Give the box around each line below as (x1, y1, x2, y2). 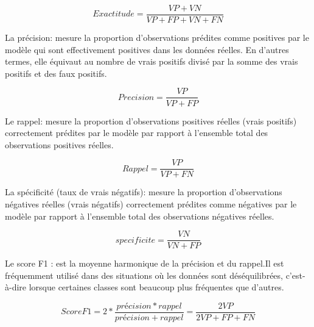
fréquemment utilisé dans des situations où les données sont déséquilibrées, (5, 268, 283, 281)
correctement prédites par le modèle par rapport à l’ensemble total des (5, 126, 268, 139)
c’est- (285, 268, 305, 281)
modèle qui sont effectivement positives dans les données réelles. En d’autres (5, 43, 289, 56)
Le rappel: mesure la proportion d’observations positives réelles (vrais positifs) (5, 114, 297, 127)
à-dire (5, 281, 27, 293)
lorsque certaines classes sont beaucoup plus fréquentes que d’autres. (29, 281, 284, 293)
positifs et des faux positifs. (5, 66, 107, 79)
